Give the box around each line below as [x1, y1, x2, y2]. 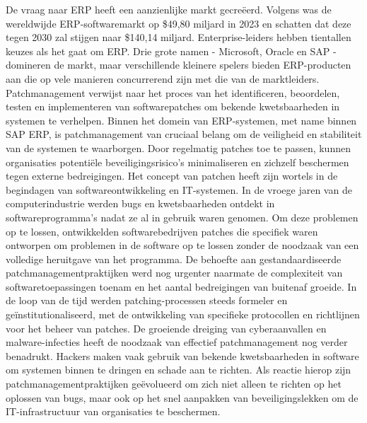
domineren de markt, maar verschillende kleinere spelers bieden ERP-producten [6, 57, 351, 72]
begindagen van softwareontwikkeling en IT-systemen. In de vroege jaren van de [6, 182, 352, 197]
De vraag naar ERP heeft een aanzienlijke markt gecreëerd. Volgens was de [6, 2, 332, 16]
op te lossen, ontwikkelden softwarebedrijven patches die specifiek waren [6, 224, 318, 238]
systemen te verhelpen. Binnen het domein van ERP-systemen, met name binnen [6, 112, 357, 127]
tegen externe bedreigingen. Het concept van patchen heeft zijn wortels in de [6, 168, 338, 183]
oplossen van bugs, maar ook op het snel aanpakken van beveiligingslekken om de [6, 390, 359, 405]
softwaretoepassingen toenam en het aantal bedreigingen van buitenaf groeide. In [6, 279, 357, 294]
